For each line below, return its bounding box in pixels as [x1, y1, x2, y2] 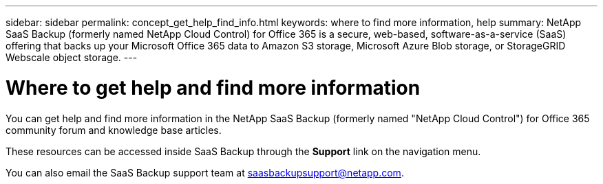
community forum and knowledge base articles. [6, 124, 222, 136]
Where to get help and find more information [6, 76, 421, 100]
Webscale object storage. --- [6, 51, 138, 63]
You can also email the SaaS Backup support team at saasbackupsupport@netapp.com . [6, 166, 404, 179]
